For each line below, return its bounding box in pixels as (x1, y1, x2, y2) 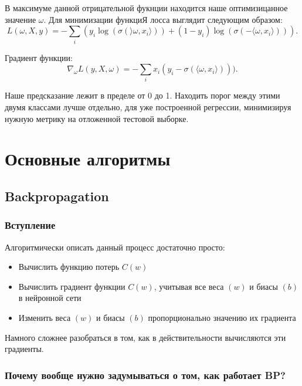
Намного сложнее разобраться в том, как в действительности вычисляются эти (5, 331, 286, 343)
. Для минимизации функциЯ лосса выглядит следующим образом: (43, 13, 283, 25)
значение (5, 13, 36, 25)
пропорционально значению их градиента (148, 311, 296, 323)
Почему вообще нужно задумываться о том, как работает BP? (5, 367, 286, 382)
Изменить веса (18, 311, 71, 323)
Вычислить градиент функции (18, 280, 125, 292)
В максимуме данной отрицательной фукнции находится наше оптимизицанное (5, 2, 288, 13)
